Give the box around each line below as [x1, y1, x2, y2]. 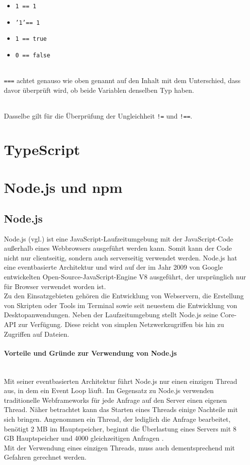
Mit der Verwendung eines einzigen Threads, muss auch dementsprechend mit [4, 442, 235, 452]
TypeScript [4, 139, 80, 159]
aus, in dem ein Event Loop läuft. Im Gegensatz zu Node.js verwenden [4, 385, 214, 396]
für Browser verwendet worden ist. [4, 281, 106, 291]
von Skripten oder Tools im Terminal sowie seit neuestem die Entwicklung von [4, 300, 237, 310]
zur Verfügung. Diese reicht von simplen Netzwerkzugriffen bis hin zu [18, 319, 224, 329]
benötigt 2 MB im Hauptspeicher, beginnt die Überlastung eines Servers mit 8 [4, 423, 236, 433]
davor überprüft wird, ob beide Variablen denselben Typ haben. [4, 85, 194, 95]
